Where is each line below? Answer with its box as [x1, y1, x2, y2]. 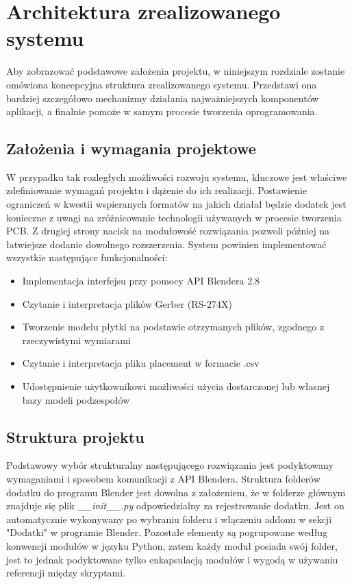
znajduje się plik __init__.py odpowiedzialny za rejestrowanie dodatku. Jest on [6, 498, 344, 513]
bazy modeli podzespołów [22, 392, 130, 406]
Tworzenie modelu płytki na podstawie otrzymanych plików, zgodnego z [22, 319, 325, 334]
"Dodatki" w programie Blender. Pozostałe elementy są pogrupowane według [6, 525, 328, 539]
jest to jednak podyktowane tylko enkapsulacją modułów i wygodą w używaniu [6, 552, 338, 566]
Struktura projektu [6, 426, 144, 447]
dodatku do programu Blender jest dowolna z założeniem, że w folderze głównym [6, 485, 346, 499]
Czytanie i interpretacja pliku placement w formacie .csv [22, 356, 260, 370]
